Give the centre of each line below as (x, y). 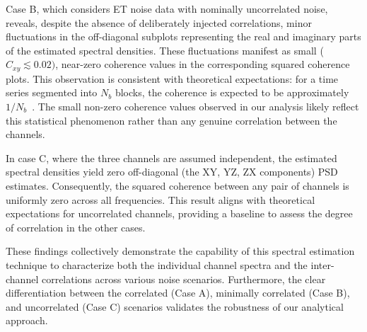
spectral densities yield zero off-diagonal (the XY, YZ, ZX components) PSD (172, 172)
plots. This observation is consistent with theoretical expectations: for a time (172, 78)
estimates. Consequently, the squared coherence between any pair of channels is (177, 185)
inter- (322, 264)
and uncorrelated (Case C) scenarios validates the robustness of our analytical (175, 306)
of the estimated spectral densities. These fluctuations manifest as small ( (165, 50)
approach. (27, 320)
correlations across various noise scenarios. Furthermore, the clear (183, 279)
